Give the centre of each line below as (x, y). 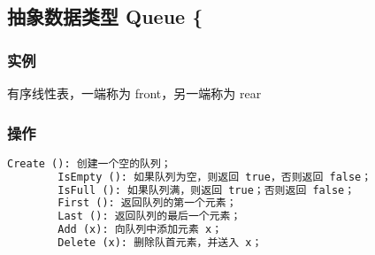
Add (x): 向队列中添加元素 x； (140, 230)
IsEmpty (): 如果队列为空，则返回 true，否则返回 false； (215, 177)
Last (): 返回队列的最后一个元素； (149, 216)
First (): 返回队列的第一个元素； (147, 203)
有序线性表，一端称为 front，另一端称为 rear (134, 93)
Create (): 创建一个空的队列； (89, 163)
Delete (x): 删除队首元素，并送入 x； (160, 243)
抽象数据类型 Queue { (105, 16)
